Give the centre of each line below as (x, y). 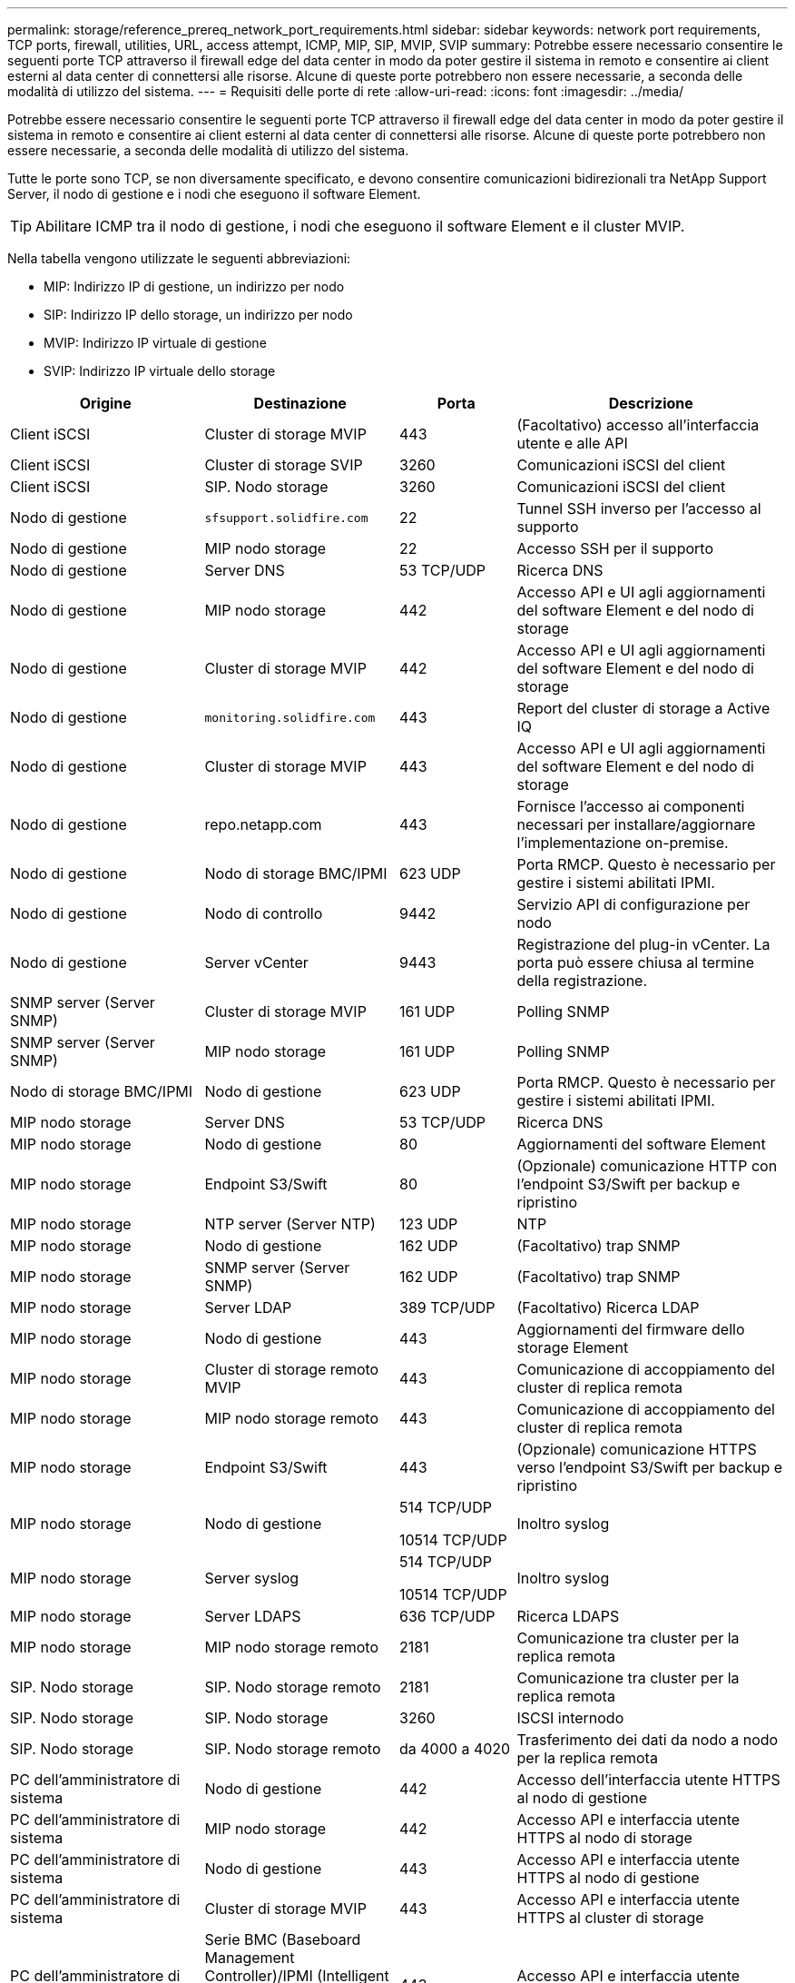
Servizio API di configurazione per (633, 904)
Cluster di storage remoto (292, 1369)
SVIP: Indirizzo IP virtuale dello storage (160, 371)
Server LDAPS (253, 1616)
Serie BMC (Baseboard (283, 1939)
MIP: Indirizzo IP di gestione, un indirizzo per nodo (194, 286)
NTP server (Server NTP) (290, 1224)
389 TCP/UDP (447, 1307)
